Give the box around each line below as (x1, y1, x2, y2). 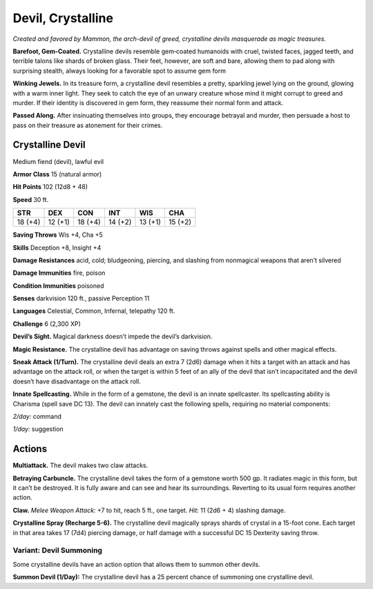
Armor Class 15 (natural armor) (12, 170, 102, 178)
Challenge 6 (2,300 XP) (12, 319, 81, 328)
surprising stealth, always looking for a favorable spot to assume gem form (12, 66, 226, 75)
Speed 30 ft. (12, 195, 49, 203)
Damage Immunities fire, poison (12, 269, 106, 277)
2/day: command (12, 413, 62, 420)
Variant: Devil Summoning (12, 545, 103, 555)
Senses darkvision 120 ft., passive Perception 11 (12, 294, 150, 302)
